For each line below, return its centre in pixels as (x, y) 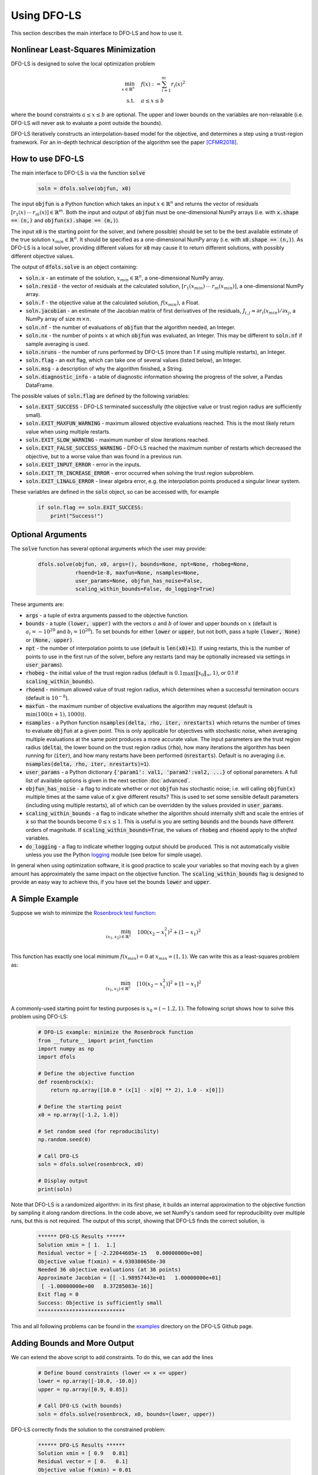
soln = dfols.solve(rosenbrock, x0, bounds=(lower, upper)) (127, 1414)
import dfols (57, 1057)
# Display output (63, 1181)
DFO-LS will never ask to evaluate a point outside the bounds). (87, 123)
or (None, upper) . (50, 640)
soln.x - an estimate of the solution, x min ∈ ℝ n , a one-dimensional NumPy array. (125, 278)
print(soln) (55, 1189)
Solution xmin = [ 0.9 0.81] (83, 1453)
